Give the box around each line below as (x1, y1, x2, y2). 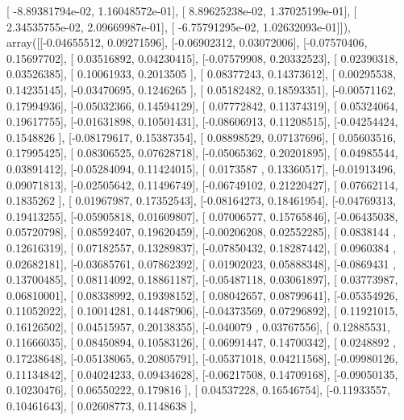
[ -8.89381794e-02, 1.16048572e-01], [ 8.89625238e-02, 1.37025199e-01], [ (6, 2, 357, 19)
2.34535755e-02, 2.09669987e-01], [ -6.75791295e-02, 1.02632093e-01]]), (6, 18, 351, 35)
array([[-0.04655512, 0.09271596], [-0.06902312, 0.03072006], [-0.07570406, (6, 34, 368, 51)
